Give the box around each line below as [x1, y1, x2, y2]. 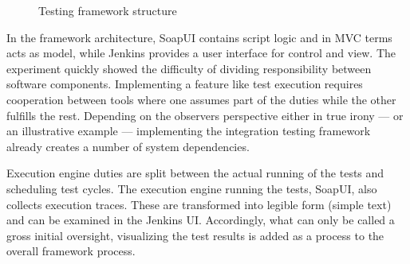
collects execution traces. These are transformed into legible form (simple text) [6, 196, 392, 212]
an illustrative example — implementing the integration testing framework [6, 122, 371, 139]
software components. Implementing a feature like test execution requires [6, 76, 363, 92]
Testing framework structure [38, 2, 177, 18]
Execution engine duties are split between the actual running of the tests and [6, 165, 384, 181]
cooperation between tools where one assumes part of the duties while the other [6, 91, 396, 107]
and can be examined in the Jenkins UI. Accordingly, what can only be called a [6, 212, 395, 228]
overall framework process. [6, 243, 136, 259]
